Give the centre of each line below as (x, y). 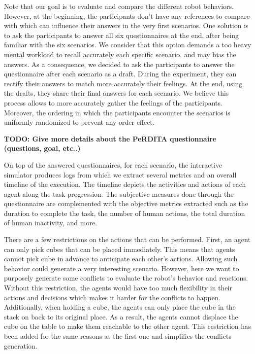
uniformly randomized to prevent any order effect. (79, 122)
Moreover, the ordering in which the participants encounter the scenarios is (117, 112)
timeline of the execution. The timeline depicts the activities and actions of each (125, 184)
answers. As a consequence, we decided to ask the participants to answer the (119, 64)
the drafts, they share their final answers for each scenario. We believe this (116, 93)
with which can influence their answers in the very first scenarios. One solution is (126, 25)
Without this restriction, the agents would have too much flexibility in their (118, 288)
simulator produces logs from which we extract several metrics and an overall (120, 174)
